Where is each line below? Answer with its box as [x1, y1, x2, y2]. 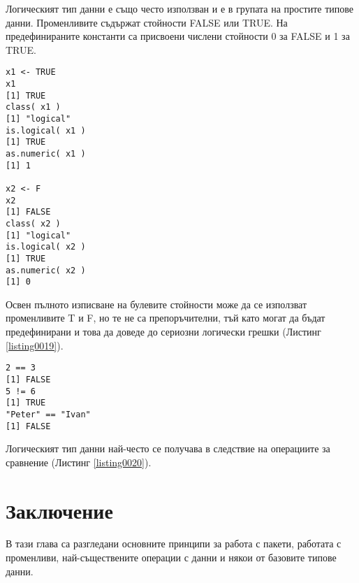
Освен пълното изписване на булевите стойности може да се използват [6, 296, 307, 311]
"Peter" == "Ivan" [6, 409, 91, 419]
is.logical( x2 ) [6, 242, 86, 252]
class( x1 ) [6, 102, 61, 113]
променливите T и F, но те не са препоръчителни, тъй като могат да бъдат [6, 310, 325, 325]
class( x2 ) [6, 218, 61, 229]
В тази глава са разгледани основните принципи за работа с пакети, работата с [6, 536, 342, 551]
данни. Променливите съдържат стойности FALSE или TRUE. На [6, 15, 288, 29]
